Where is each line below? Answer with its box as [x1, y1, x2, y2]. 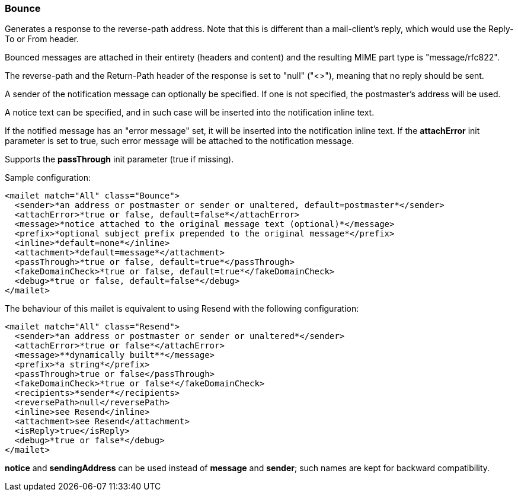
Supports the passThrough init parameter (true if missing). [5, 154, 234, 165]
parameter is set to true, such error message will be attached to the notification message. [5, 136, 354, 146]
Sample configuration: [5, 172, 91, 183]
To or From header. [5, 34, 79, 44]
